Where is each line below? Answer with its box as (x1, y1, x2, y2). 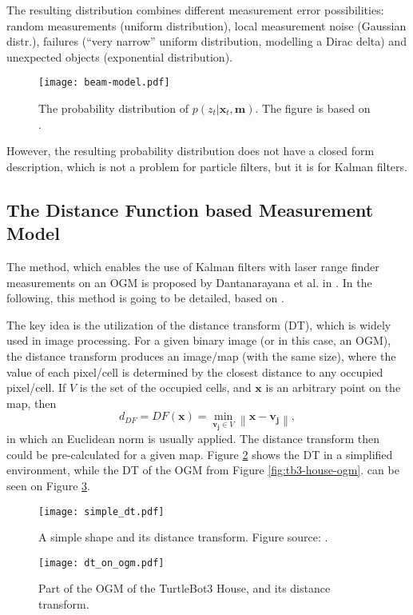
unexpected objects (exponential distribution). (6, 48, 232, 65)
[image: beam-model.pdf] (38, 77, 170, 89)
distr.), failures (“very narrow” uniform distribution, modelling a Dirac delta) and (6, 33, 407, 50)
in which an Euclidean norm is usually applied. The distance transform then (6, 430, 379, 447)
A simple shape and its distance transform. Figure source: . (38, 529, 328, 545)
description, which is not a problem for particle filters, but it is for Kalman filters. (6, 158, 407, 174)
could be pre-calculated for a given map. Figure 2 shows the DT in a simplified (6, 445, 393, 462)
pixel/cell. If (6, 379, 66, 396)
